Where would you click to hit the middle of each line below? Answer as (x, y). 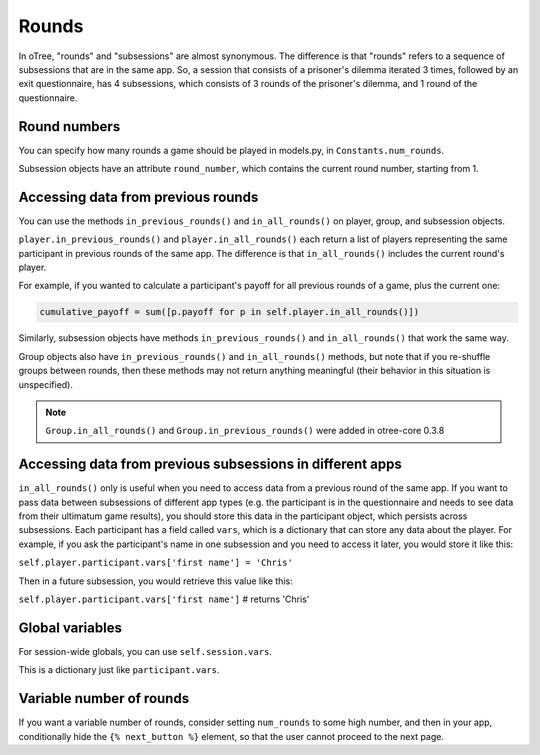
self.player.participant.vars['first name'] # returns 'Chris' (164, 599)
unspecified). (46, 384)
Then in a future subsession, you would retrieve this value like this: (156, 581)
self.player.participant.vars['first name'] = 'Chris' (156, 563)
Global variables (70, 627)
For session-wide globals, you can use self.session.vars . (145, 651)
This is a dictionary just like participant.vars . (119, 670)
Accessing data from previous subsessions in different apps (210, 464)
